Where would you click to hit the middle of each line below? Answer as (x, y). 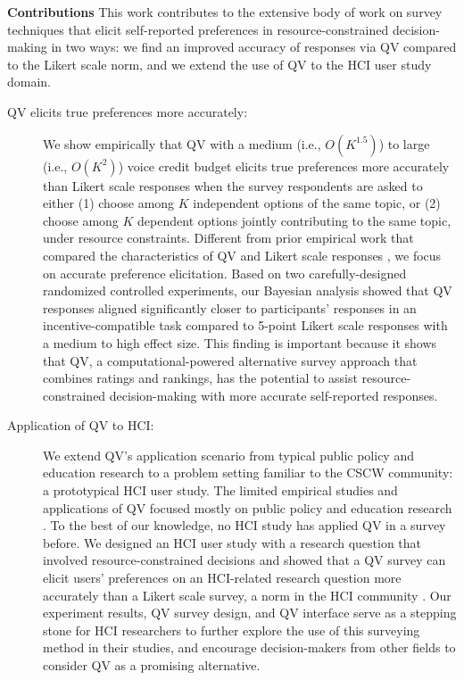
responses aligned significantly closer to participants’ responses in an (230, 307)
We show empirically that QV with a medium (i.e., (182, 143)
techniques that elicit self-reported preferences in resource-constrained (198, 29)
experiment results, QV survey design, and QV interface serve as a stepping (250, 613)
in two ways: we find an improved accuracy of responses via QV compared (254, 47)
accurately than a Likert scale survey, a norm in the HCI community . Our (247, 595)
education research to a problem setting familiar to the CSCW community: (248, 473)
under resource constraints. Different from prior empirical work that (228, 238)
